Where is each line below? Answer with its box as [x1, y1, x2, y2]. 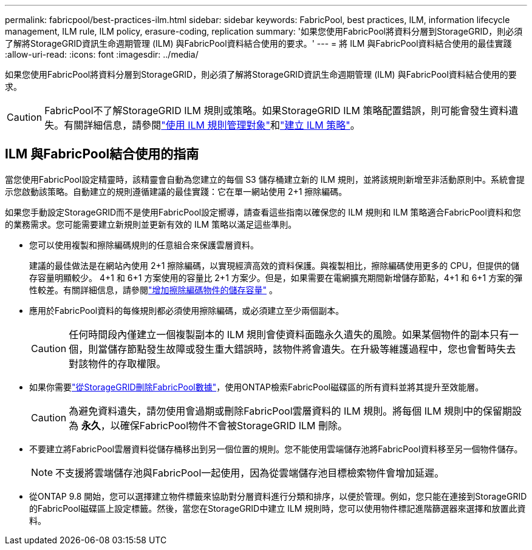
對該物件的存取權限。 [69, 357, 166, 370]
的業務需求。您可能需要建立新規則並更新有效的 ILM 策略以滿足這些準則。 [5, 219, 297, 229]
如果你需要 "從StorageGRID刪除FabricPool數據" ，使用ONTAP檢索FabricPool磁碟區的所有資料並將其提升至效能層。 [29, 381, 484, 392]
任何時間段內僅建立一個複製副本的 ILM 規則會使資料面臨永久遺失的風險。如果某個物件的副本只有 [69, 328, 510, 341]
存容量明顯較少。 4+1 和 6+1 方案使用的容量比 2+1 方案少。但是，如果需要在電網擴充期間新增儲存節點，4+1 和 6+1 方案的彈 [29, 272, 523, 283]
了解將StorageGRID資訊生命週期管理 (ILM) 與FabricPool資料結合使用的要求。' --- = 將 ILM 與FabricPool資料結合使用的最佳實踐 [5, 38, 512, 49]
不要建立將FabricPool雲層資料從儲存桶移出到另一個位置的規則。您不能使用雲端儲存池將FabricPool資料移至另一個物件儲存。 [29, 443, 523, 454]
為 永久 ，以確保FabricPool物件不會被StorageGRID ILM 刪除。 [69, 419, 348, 432]
